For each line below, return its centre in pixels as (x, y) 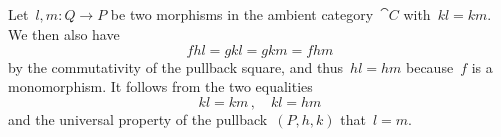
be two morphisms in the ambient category (242, 14)
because (430, 66)
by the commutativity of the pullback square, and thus (176, 66)
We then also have (64, 33)
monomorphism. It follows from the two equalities (160, 86)
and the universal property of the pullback (138, 118)
